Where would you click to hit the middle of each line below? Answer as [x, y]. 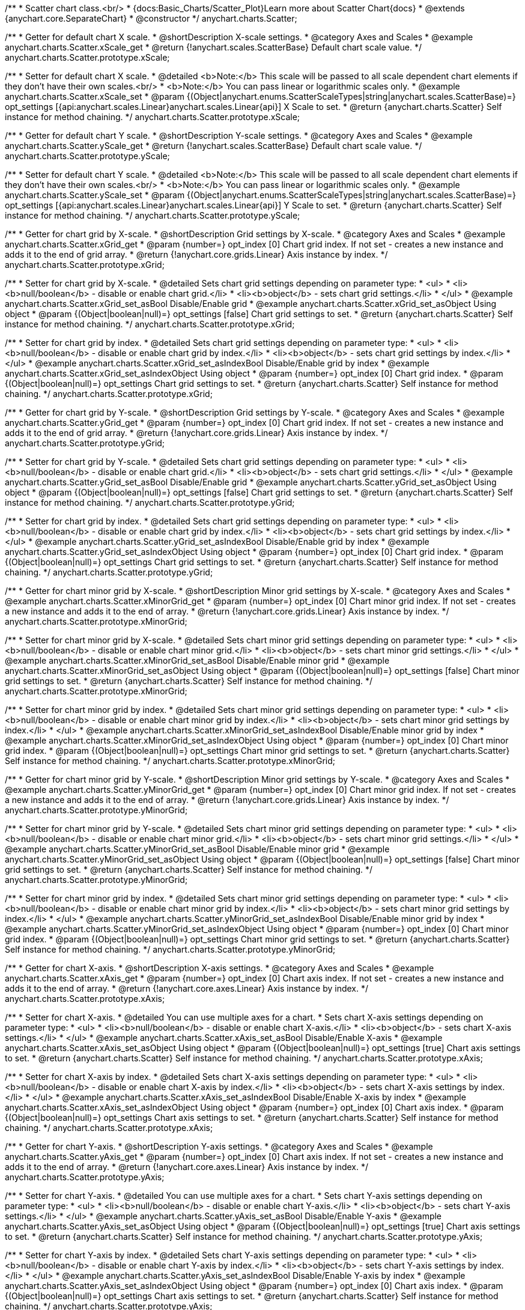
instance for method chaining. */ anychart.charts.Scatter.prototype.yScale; [153, 215]
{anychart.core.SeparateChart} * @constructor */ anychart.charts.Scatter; [151, 18]
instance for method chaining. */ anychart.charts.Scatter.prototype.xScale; [153, 117]
